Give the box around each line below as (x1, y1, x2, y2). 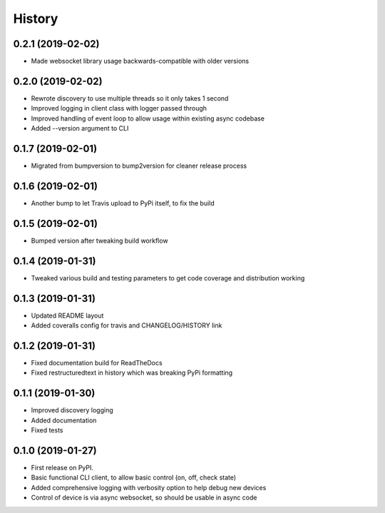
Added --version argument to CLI (31, 124, 129, 133)
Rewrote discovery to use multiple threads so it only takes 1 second (31, 93, 229, 103)
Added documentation (31, 416, 97, 425)
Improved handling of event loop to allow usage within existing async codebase (31, 114, 265, 123)
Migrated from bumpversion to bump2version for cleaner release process (31, 161, 247, 171)
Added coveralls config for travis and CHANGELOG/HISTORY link (31, 321, 222, 330)
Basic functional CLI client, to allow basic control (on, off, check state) (31, 473, 237, 482)
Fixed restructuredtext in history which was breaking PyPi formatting (31, 368, 233, 377)
